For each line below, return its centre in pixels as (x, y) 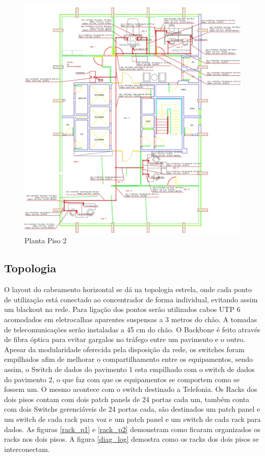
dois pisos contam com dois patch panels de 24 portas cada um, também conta (127, 399)
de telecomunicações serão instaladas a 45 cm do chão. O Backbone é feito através (132, 329)
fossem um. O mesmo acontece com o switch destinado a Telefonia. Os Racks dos (131, 389)
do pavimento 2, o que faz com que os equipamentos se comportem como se (122, 379)
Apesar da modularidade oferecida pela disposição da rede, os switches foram (124, 349)
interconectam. (27, 449)
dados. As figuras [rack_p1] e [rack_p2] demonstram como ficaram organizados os (132, 429)
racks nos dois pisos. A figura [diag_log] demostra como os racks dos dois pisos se (131, 439)
